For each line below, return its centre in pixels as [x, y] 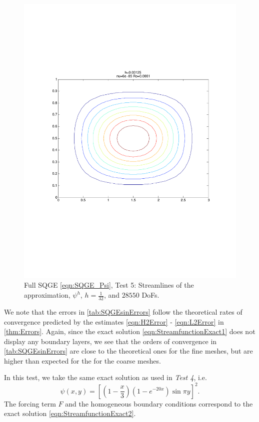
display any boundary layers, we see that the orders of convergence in [110, 341]
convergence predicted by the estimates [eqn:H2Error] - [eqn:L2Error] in [114, 321]
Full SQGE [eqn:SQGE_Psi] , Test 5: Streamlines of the [109, 285]
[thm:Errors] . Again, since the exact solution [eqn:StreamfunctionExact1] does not [130, 331]
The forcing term [30, 403]
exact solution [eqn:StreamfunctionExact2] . [70, 413]
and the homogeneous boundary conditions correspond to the [159, 403]
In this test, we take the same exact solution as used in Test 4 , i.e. [105, 377]
